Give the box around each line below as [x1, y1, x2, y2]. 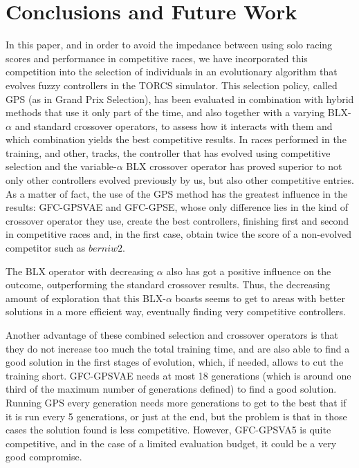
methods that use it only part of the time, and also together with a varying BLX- [6, 105, 351, 120]
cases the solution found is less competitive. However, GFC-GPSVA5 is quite [6, 422, 331, 437]
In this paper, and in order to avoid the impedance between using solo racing [6, 37, 333, 52]
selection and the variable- [6, 159, 117, 174]
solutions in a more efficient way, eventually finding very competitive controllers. [6, 304, 346, 319]
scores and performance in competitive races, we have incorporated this [6, 50, 308, 65]
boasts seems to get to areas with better [175, 290, 345, 305]
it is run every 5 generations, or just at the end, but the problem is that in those [6, 409, 347, 423]
